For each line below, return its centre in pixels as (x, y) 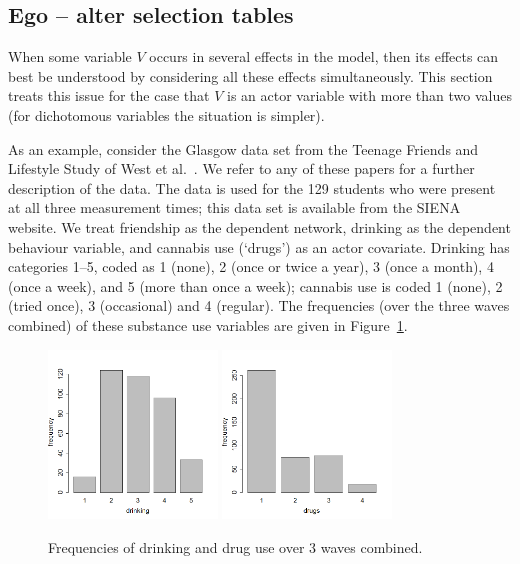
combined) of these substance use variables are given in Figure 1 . (208, 324)
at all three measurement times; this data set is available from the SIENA (234, 207)
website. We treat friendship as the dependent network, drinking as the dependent (259, 226)
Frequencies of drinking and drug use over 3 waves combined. (235, 546)
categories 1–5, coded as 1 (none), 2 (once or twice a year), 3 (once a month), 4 (251, 266)
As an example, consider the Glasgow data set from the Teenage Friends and (243, 148)
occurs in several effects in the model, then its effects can (324, 56)
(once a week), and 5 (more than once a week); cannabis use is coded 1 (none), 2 (255, 285)
